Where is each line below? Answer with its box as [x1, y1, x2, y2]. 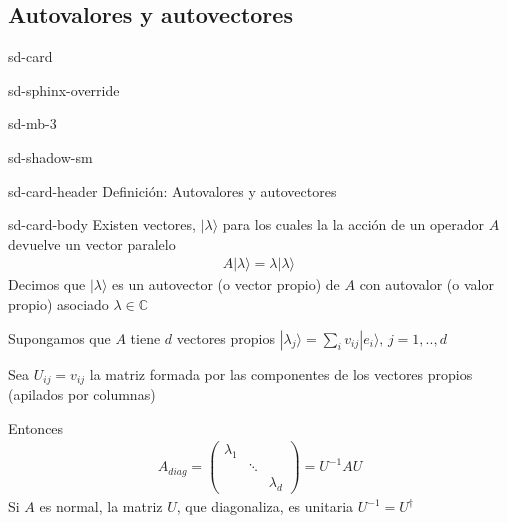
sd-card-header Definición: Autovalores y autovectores [8, 180, 337, 201]
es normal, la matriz [39, 496, 163, 516]
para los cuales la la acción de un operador [222, 214, 485, 235]
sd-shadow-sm [8, 146, 93, 167]
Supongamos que [8, 327, 111, 348]
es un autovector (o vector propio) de [112, 274, 340, 295]
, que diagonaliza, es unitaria [176, 496, 354, 516]
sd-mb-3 [8, 113, 57, 134]
